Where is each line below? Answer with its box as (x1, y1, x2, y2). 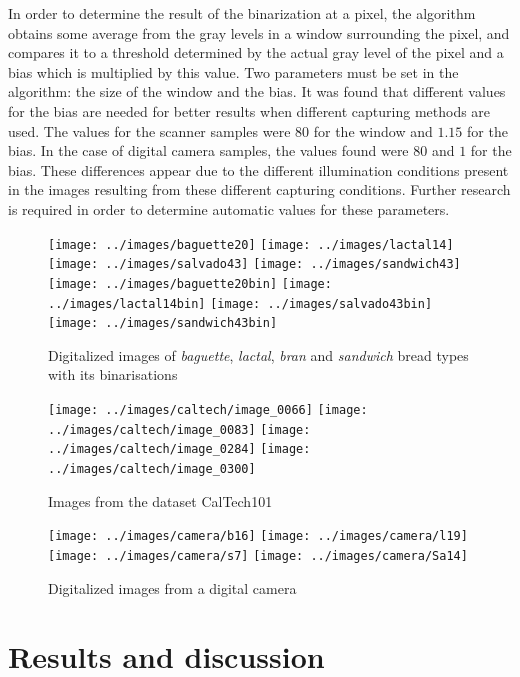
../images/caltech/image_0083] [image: (48, 422, 311, 437)
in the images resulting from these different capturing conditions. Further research (8, 179, 511, 200)
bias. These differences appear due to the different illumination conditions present (8, 159, 509, 180)
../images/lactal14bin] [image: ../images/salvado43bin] (48, 296, 433, 311)
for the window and (313, 120, 433, 141)
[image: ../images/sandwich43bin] (48, 316, 278, 331)
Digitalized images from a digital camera (48, 577, 297, 598)
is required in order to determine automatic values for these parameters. (8, 198, 450, 219)
